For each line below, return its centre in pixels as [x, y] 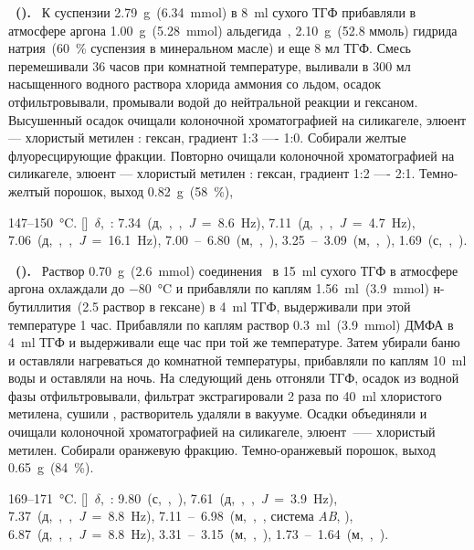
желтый [29, 190]
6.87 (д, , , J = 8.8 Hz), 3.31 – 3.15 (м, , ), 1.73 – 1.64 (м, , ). [199, 534]
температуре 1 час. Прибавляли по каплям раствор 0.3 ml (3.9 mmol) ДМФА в [231, 324]
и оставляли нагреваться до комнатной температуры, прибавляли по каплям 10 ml [237, 360]
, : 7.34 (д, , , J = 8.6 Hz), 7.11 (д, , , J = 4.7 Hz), [258, 222]
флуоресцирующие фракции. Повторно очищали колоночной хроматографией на [232, 155]
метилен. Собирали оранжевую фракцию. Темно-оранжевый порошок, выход [222, 449]
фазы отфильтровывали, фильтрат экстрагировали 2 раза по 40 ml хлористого [225, 395]
